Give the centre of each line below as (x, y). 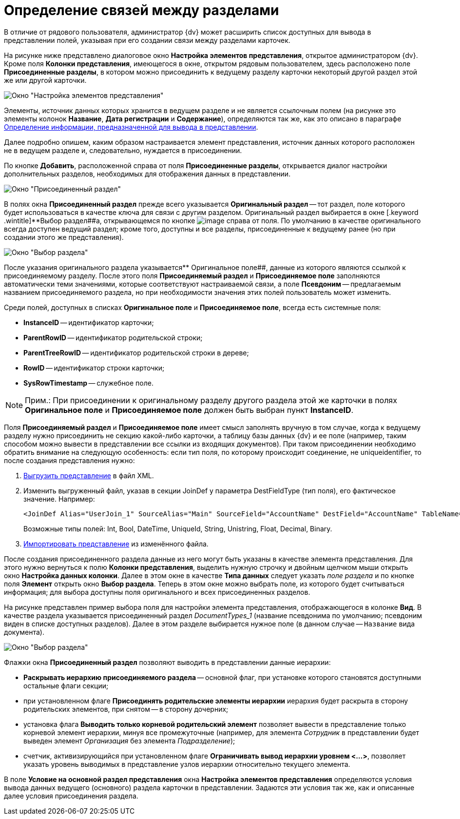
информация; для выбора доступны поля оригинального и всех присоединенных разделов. (157, 592)
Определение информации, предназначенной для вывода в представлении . (131, 127)
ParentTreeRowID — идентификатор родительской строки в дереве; (136, 352)
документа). (24, 632)
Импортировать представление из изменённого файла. (116, 544)
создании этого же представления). (64, 237)
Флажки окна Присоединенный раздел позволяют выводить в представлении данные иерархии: (167, 662)
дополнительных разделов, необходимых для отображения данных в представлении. (147, 174)
